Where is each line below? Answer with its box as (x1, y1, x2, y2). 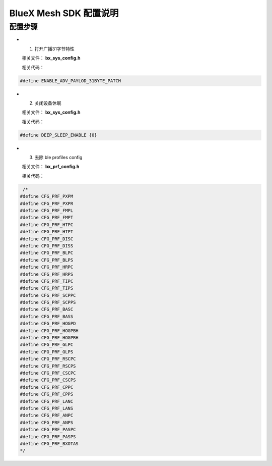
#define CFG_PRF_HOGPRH (20, 335, 79, 341)
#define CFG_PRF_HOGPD (20, 321, 76, 327)
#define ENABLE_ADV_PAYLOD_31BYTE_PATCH (20, 78, 121, 83)
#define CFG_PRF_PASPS (20, 434, 76, 439)
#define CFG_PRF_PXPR (20, 200, 74, 206)
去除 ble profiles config (34, 154, 83, 161)
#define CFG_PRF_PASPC (20, 427, 76, 433)
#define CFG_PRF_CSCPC (20, 370, 76, 376)
